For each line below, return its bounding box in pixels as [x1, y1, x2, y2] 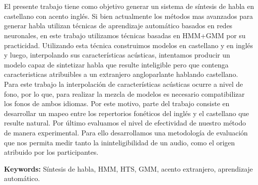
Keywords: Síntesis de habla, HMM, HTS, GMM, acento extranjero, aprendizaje [4, 163, 253, 174]
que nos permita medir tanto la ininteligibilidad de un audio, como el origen [4, 137, 235, 147]
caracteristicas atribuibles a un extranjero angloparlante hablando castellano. [4, 69, 238, 79]
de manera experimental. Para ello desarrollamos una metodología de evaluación [4, 127, 248, 137]
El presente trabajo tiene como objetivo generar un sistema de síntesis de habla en [4, 1, 254, 11]
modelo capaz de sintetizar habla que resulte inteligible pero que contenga [4, 59, 229, 69]
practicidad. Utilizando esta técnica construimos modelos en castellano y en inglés [4, 40, 253, 50]
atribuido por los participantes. [4, 147, 99, 157]
